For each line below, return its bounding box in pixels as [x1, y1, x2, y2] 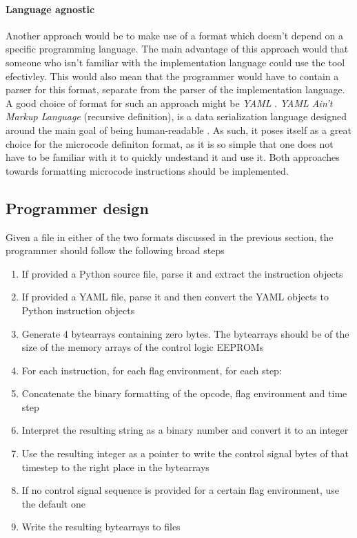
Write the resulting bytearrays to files [21, 519, 181, 534]
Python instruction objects [21, 302, 135, 317]
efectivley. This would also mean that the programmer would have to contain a [6, 68, 339, 83]
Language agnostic [6, 1, 95, 16]
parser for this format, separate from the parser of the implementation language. [6, 82, 345, 97]
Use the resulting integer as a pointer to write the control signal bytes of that [21, 446, 349, 461]
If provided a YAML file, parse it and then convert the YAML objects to [21, 289, 329, 304]
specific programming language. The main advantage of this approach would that [6, 41, 349, 56]
